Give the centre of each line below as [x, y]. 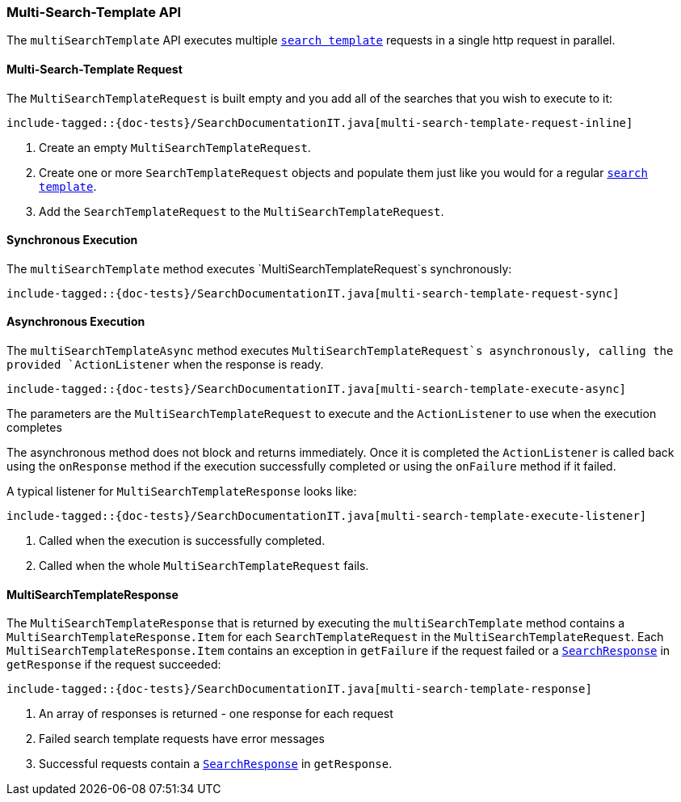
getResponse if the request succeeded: [114, 665]
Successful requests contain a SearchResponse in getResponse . [216, 764]
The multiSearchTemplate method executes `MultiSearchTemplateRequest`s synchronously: [259, 268]
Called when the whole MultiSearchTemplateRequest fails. [204, 566]
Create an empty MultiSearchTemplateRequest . [175, 147]
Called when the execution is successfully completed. [182, 541]
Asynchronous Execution [76, 322]
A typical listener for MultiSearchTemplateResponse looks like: [182, 492]
